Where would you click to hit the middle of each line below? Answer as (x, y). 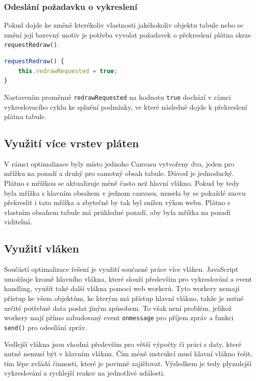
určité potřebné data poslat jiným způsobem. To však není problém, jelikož (118, 308)
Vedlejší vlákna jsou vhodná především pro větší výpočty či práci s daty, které (123, 344)
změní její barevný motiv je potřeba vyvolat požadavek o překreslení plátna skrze (128, 34)
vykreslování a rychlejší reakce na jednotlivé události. (85, 373)
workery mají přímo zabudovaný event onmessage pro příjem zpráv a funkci (119, 317)
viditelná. (18, 222)
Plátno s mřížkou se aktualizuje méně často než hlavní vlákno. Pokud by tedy (122, 183)
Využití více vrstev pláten (72, 143)
